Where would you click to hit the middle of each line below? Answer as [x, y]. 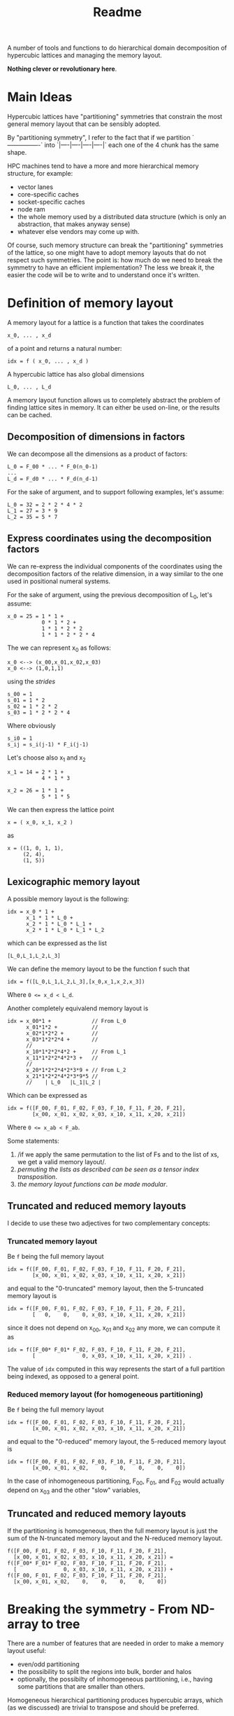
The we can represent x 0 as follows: [59, 649]
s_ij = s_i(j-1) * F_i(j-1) [48, 745]
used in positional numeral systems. [59, 581]
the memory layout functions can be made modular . [92, 1184]
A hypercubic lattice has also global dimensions [76, 375]
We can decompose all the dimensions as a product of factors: [97, 454]
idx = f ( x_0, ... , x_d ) [48, 361]
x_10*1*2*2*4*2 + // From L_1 [76, 1052]
